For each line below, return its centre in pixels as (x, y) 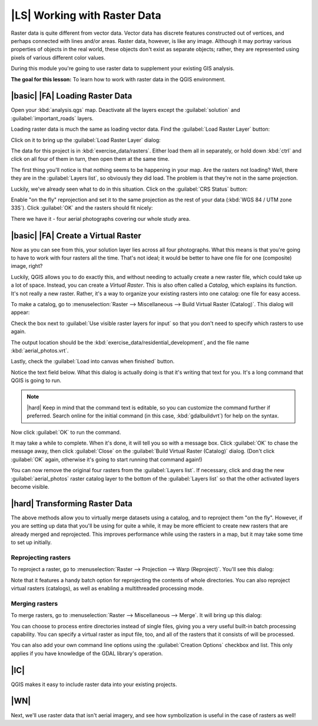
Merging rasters (34, 604)
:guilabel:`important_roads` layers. (52, 118)
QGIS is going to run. (36, 380)
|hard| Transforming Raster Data (72, 503)
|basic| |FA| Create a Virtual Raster (76, 236)
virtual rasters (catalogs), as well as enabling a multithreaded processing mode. (107, 588)
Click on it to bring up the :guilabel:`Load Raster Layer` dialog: (86, 140)
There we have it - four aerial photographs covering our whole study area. (101, 218)
